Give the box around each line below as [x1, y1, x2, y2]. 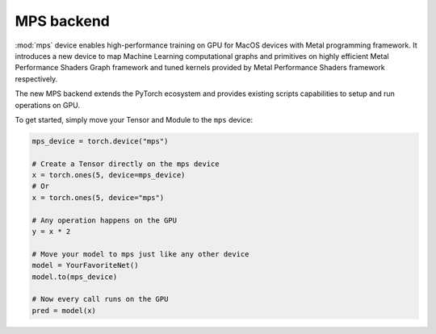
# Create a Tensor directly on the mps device [31, 159, 220, 169]
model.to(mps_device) [31, 272, 118, 282]
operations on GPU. [15, 100, 81, 110]
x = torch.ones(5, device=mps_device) [31, 170, 186, 180]
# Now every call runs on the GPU [31, 294, 169, 304]
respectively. [15, 73, 58, 84]
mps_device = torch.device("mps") [31, 136, 169, 145]
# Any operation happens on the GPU [31, 215, 178, 225]
